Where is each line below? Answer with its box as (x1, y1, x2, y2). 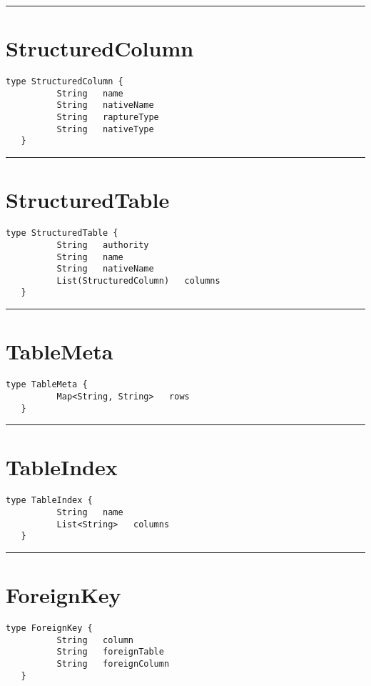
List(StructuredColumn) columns (56, 275, 220, 286)
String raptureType (56, 112, 159, 123)
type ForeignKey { (6, 623, 93, 634)
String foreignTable (56, 647, 164, 657)
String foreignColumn (56, 659, 170, 670)
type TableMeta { (6, 379, 88, 390)
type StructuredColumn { (6, 76, 123, 87)
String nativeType (56, 124, 154, 134)
